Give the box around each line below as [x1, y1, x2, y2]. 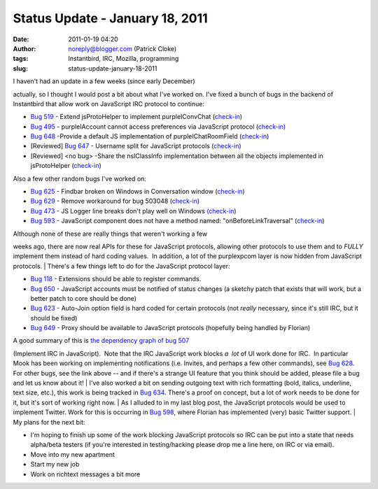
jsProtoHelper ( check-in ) [30, 162, 101, 170]
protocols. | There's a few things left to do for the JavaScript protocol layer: [13, 262, 230, 270]
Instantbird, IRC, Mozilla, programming [68, 55, 179, 63]
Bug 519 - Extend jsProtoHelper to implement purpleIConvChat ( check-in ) [30, 113, 243, 121]
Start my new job [30, 460, 80, 469]
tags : [13, 55, 29, 63]
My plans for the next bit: [13, 418, 85, 426]
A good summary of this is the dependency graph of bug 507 [13, 336, 190, 345]
